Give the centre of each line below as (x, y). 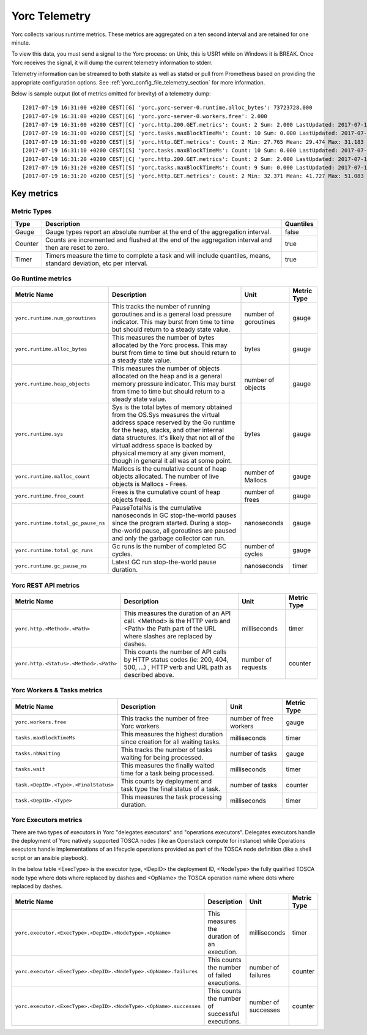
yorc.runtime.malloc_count (53, 476)
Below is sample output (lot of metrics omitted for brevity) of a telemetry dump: (111, 93)
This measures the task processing (171, 797)
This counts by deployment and (166, 781)
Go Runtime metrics (41, 278)
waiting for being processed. (162, 757)
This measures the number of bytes (163, 338)
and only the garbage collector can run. (169, 539)
